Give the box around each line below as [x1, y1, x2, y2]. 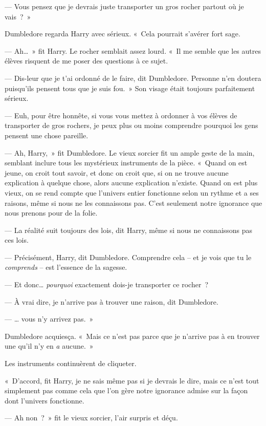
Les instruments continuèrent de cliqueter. [5, 358, 137, 369]
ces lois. [5, 235, 29, 245]
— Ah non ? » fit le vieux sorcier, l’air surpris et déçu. [5, 412, 178, 423]
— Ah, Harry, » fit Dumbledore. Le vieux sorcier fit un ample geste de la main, [5, 147, 255, 158]
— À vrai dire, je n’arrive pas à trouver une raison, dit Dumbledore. [5, 296, 218, 307]
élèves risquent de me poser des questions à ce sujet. [5, 55, 168, 66]
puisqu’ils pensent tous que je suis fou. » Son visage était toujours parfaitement [5, 82, 255, 93]
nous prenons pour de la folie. [5, 207, 98, 218]
